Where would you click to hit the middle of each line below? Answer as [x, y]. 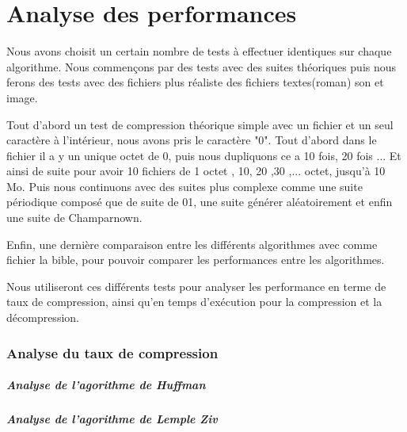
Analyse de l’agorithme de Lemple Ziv [112, 419]
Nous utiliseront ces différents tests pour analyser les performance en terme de [196, 286]
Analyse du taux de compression [112, 352]
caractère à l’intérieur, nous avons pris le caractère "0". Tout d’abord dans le [192, 140]
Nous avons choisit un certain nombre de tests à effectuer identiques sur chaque [199, 51]
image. [22, 97]
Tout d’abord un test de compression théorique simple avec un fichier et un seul [200, 124]
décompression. [43, 317]
